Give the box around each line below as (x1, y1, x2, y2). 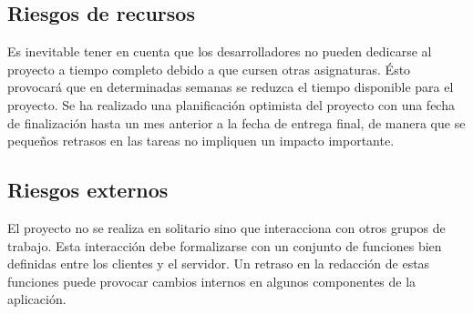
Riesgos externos (7, 176, 169, 204)
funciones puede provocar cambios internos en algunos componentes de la (7, 271, 416, 290)
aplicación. (7, 289, 67, 309)
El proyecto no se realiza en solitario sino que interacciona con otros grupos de (7, 218, 446, 237)
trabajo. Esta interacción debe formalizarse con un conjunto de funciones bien (7, 236, 442, 255)
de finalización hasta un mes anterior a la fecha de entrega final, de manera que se (7, 113, 466, 132)
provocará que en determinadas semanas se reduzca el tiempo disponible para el (7, 77, 454, 96)
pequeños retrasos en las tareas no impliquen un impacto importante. (7, 131, 395, 150)
